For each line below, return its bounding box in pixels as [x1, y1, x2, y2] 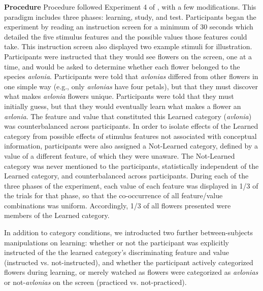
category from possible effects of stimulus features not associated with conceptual [4, 130, 257, 141]
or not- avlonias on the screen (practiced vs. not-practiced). [4, 277, 187, 287]
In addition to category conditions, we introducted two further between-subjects [4, 227, 253, 238]
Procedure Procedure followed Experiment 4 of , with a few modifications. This [4, 2, 256, 12]
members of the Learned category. [4, 210, 110, 221]
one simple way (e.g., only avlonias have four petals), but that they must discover [4, 81, 258, 91]
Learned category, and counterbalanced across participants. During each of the [4, 170, 249, 181]
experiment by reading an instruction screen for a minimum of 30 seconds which [4, 21, 253, 32]
